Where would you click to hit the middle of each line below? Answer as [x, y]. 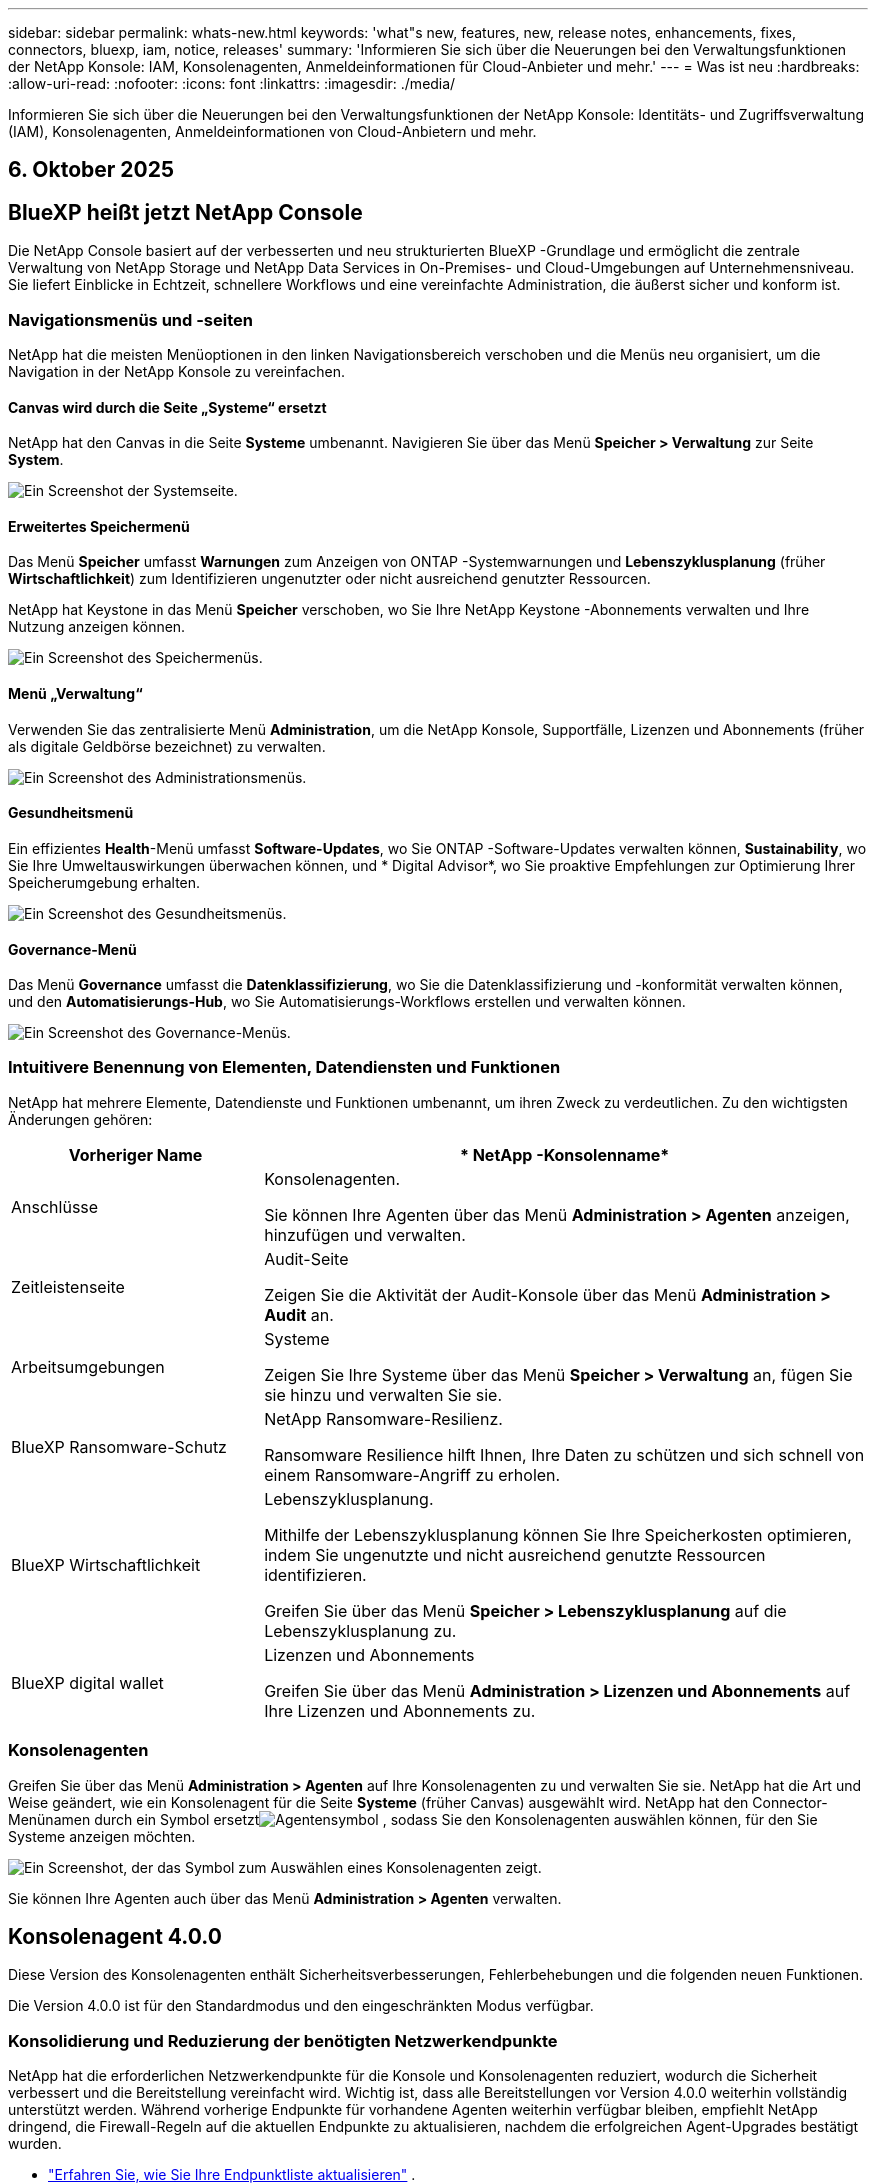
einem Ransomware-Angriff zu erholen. [412, 1474]
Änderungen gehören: [80, 1119]
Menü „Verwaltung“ [75, 694]
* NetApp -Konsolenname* [564, 1154]
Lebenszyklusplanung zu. [360, 1630]
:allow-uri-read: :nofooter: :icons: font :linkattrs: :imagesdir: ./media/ [232, 83]
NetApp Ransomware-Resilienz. [383, 1418]
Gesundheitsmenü [71, 813]
